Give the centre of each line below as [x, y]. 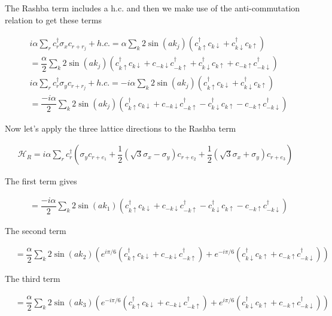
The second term [36, 230]
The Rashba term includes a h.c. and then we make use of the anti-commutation [153, 8]
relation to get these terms [53, 19]
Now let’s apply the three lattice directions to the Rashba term [121, 128]
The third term [33, 279]
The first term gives [41, 181]
